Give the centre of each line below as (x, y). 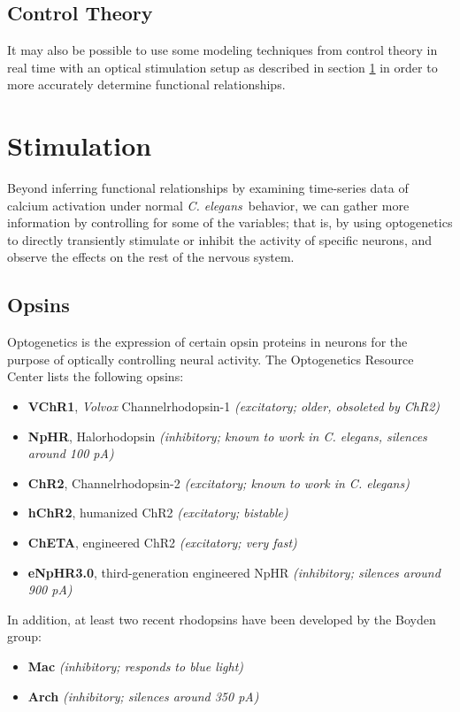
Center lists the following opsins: (96, 376)
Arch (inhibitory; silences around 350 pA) (143, 696)
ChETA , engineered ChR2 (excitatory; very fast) (162, 543)
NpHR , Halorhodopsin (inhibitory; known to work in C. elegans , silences (227, 436)
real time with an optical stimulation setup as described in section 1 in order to (222, 67)
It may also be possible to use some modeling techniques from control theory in (222, 50)
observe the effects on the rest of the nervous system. (151, 257)
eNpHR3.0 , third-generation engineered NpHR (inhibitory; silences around (234, 572)
